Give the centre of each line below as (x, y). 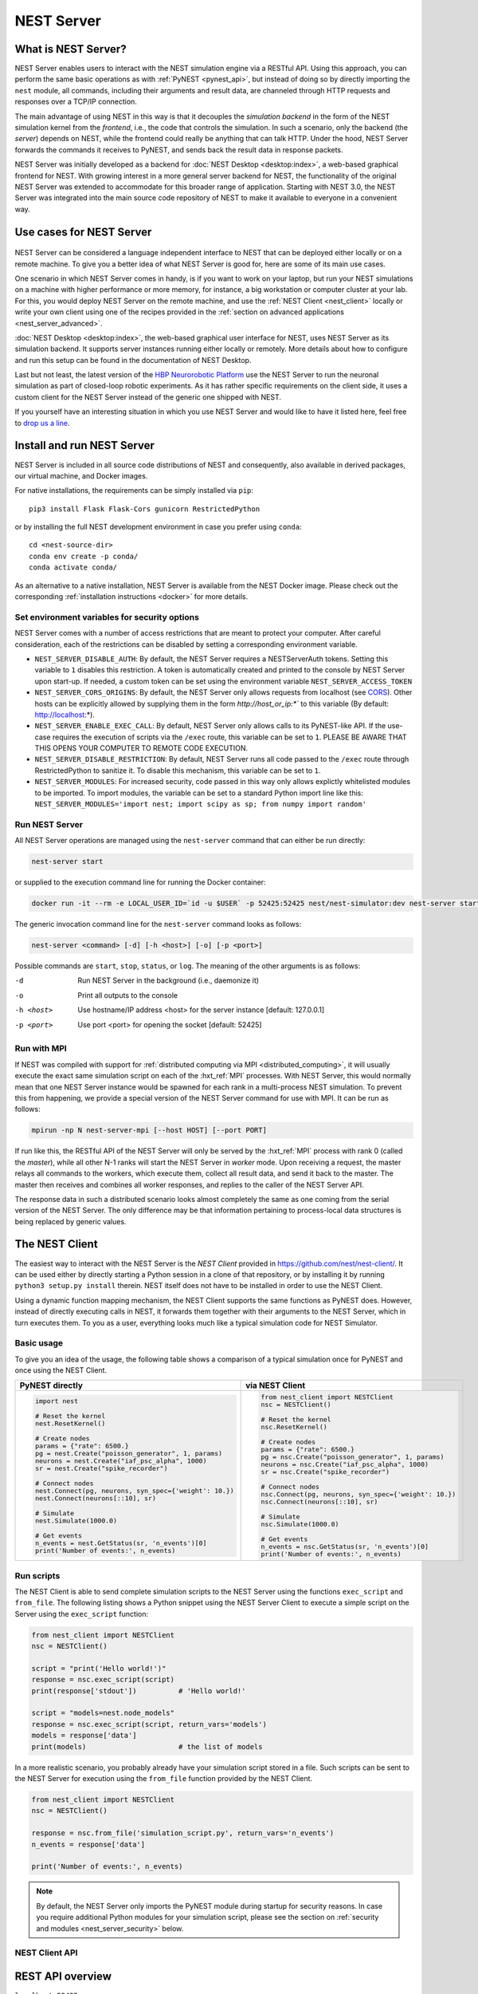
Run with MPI (41, 1049)
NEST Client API (46, 1953)
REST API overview (63, 1976)
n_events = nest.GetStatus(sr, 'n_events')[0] (121, 1543)
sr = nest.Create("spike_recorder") (101, 1468)
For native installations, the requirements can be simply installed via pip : (134, 491)
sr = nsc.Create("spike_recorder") (325, 1472)
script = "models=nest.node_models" (103, 1713)
